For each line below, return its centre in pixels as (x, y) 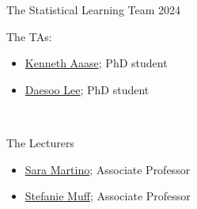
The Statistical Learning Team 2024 (94, 9)
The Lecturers (40, 142)
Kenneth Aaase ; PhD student (96, 63)
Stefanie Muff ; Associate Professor (108, 196)
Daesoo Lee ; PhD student (87, 89)
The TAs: (29, 36)
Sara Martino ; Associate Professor (108, 169)
